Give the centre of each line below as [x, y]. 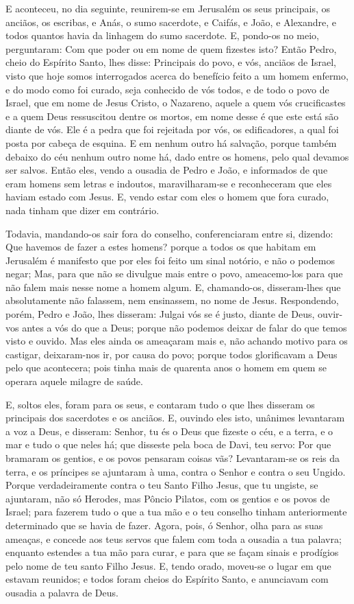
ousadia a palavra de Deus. [62, 592]
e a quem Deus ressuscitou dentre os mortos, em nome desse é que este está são [172, 116]
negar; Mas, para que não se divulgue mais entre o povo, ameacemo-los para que [174, 274]
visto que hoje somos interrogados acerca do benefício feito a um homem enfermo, [177, 75]
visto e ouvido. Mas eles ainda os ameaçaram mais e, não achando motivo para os [177, 341]
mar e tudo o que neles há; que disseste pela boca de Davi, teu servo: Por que [168, 444]
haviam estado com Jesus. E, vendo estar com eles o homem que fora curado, [167, 197]
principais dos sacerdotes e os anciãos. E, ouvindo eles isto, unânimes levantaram [175, 418]
